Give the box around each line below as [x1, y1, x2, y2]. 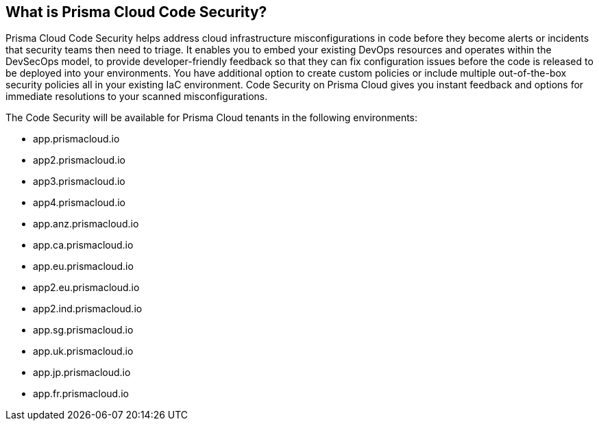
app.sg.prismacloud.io [33, 324, 134, 336]
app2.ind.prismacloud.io [33, 303, 143, 315]
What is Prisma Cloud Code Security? [5, 3, 267, 21]
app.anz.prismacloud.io [33, 218, 139, 230]
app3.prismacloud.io [33, 175, 125, 188]
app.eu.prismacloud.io [33, 260, 134, 273]
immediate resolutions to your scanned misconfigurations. [5, 90, 268, 103]
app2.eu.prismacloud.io [33, 281, 140, 294]
